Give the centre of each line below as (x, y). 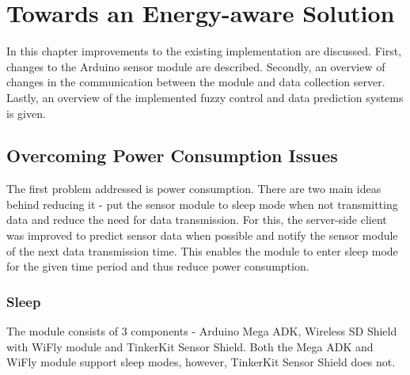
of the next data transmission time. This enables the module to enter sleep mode (202, 250)
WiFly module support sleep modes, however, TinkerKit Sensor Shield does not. (201, 362)
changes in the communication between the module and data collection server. (196, 82)
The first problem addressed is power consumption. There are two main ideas (194, 189)
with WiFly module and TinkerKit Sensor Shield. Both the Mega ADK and (190, 346)
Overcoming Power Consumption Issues (172, 155)
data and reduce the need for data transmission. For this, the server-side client (197, 220)
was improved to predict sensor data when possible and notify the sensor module (202, 235)
